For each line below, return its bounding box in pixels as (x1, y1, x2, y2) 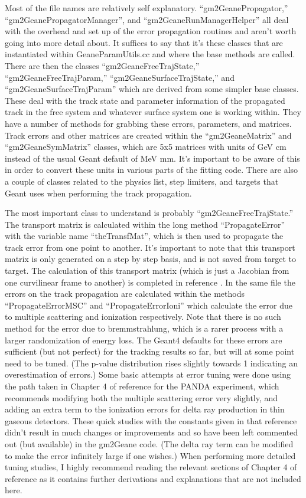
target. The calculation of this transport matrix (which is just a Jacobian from (5, 264, 289, 277)
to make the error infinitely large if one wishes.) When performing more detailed (5, 449, 296, 461)
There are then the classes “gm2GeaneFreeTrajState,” (5, 59, 200, 71)
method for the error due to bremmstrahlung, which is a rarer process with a (5, 322, 284, 335)
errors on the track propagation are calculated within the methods (5, 287, 245, 300)
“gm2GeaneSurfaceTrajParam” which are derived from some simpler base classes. (5, 83, 299, 95)
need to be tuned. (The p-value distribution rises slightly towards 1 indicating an (5, 356, 298, 369)
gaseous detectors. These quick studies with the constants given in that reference (5, 414, 297, 427)
